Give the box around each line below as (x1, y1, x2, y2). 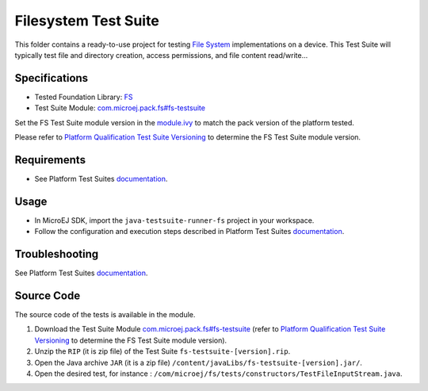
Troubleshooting (14, 247, 99, 261)
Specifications (14, 71, 89, 85)
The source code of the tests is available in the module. (14, 310, 196, 320)
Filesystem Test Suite (14, 12, 160, 29)
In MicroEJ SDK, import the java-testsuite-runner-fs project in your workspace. (34, 215, 315, 225)
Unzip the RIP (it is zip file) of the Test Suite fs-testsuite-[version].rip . (34, 347, 291, 356)
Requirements (14, 153, 86, 167)
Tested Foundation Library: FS (34, 92, 133, 102)
